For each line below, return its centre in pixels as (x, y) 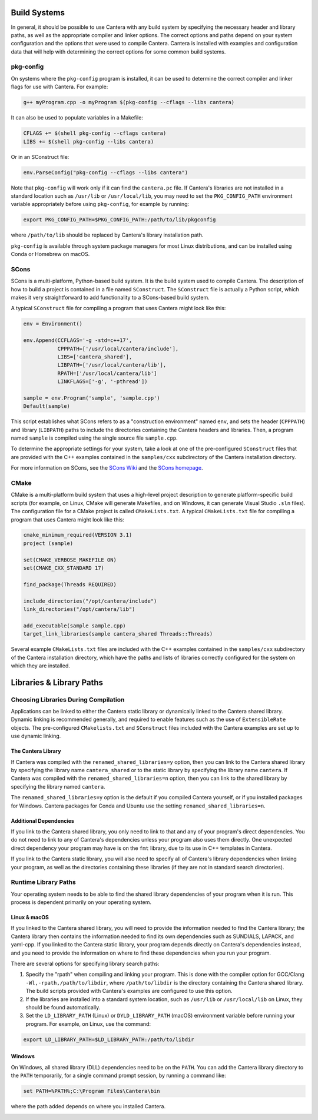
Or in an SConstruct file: (40, 157)
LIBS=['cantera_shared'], (95, 357)
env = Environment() (53, 324)
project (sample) (48, 543)
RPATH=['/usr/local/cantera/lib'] (107, 373)
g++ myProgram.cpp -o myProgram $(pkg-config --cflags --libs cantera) (129, 102)
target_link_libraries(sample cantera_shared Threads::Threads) (118, 634)
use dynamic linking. (36, 736)
